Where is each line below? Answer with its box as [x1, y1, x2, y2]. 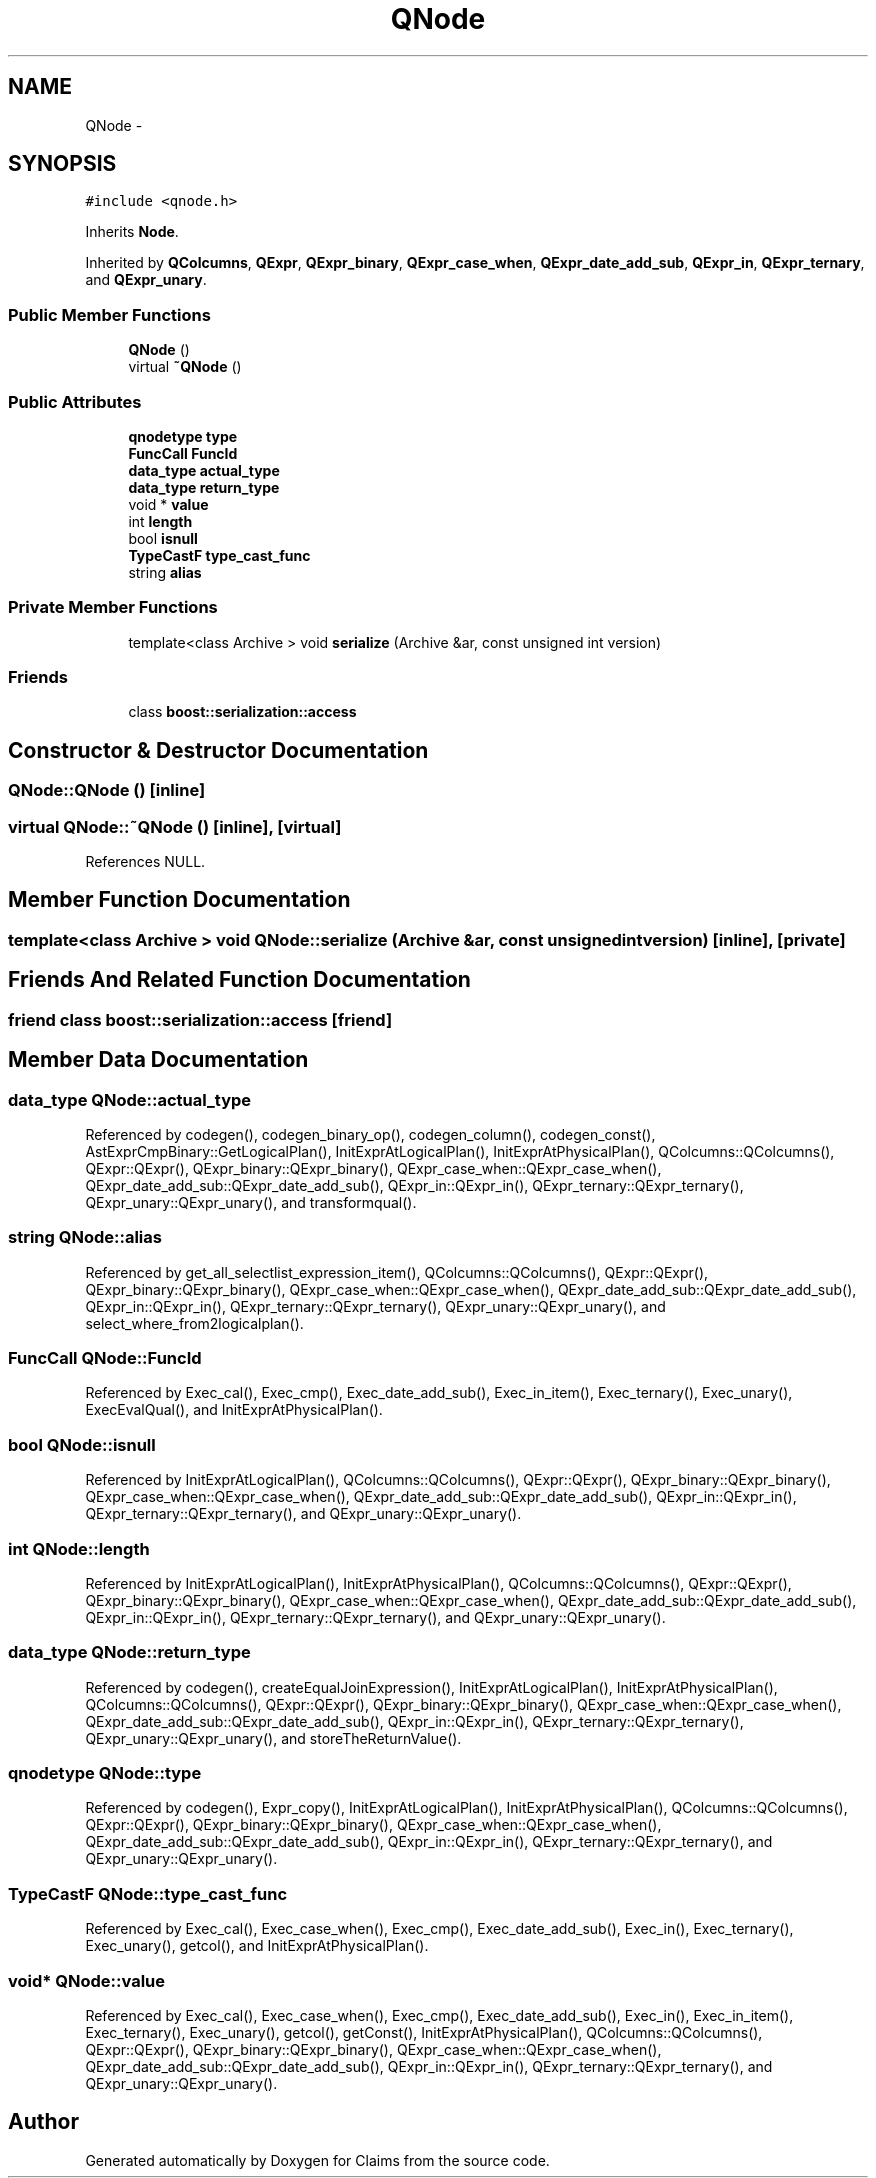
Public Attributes [8, 391, 142, 412]
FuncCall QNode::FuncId [8, 1348, 202, 1369]
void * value [128, 495, 209, 513]
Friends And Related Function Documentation [8, 967, 471, 993]
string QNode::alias [8, 1227, 162, 1248]
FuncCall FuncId [128, 444, 238, 462]
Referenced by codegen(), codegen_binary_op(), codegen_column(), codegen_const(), [85, 1125, 656, 1143]
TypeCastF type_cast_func [128, 546, 311, 564]
